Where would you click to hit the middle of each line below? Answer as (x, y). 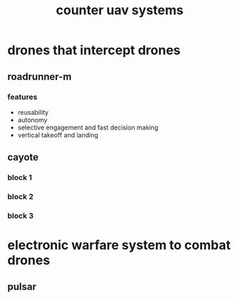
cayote (23, 158)
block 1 (20, 178)
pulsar (22, 287)
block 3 (21, 216)
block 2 (21, 196)
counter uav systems (120, 10)
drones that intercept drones (94, 50)
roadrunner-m (40, 77)
